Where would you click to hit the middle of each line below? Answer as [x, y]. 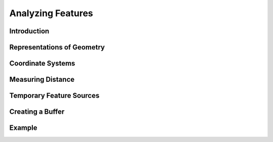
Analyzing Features [51, 13]
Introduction [29, 31]
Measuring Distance [42, 80]
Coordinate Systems [42, 63]
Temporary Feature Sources [54, 96]
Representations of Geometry [57, 47]
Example [23, 128]
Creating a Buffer [37, 112]
